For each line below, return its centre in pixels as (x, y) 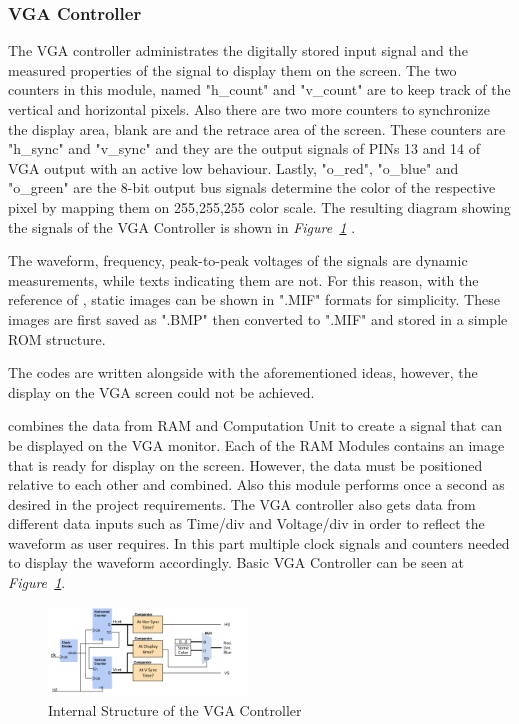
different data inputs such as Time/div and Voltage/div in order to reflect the (246, 523)
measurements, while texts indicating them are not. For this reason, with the (243, 279)
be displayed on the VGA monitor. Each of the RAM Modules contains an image (256, 444)
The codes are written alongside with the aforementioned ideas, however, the (243, 372)
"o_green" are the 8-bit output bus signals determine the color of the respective (252, 187)
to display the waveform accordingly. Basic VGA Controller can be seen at (236, 562)
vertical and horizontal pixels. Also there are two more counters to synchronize (249, 109)
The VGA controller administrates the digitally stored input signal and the (238, 50)
